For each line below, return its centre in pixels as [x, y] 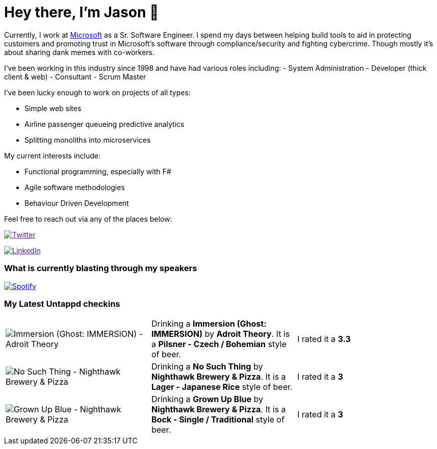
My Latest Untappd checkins [62, 303]
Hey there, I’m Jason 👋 [82, 12]
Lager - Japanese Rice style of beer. [222, 387]
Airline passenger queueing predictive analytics [105, 124]
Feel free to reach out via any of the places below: [88, 219]
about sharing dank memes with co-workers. [80, 52]
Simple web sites [53, 108]
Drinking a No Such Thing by [207, 367]
